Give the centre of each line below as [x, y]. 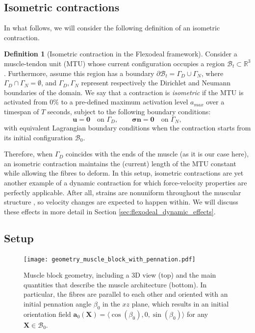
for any [198, 314]
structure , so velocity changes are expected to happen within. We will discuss [121, 202]
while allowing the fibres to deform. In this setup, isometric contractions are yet [124, 173]
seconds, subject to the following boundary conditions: [129, 111]
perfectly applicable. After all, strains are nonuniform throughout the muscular [123, 192]
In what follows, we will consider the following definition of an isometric [112, 28]
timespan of [22, 111]
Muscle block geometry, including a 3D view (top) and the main [120, 275]
